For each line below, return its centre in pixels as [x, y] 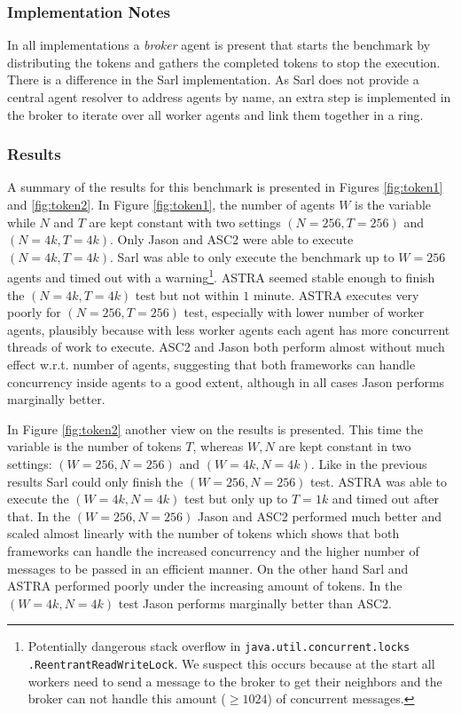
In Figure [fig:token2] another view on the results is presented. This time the [215, 428]
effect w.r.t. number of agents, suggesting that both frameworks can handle [211, 364]
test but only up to [236, 499]
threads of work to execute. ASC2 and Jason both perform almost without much [226, 347]
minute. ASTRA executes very [336, 294]
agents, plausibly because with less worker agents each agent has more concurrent [229, 329]
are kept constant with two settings [185, 222]
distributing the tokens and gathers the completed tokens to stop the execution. [224, 62]
